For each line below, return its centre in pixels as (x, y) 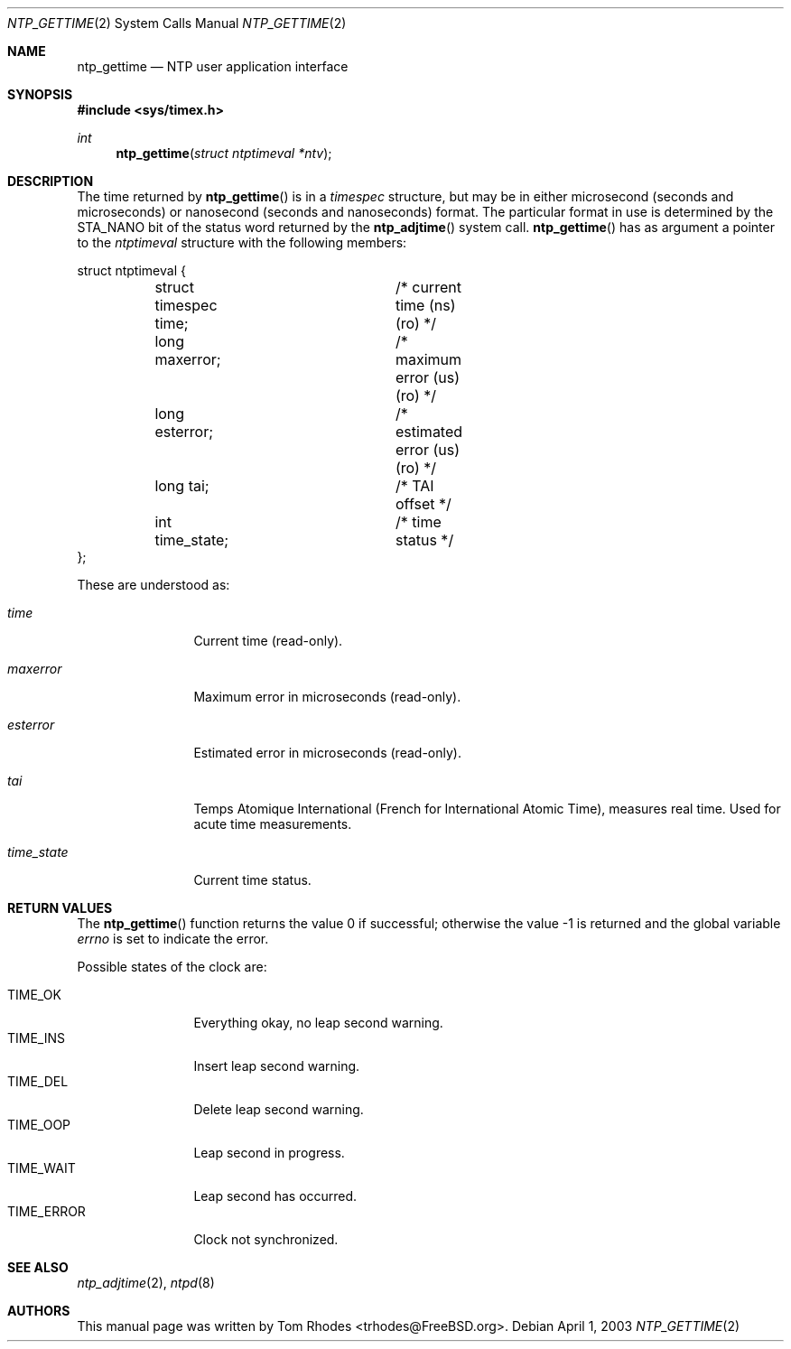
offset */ (423, 504)
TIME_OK (34, 995)
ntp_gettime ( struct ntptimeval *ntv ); (224, 153)
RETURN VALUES (60, 908)
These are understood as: (154, 585)
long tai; (182, 486)
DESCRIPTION (51, 181)
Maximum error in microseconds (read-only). (327, 697)
